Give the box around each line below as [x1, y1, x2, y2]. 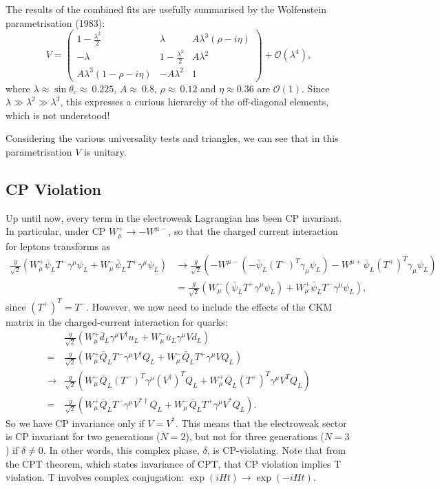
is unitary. [84, 145, 127, 159]
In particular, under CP [6, 224, 106, 238]
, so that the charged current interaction [168, 224, 338, 238]
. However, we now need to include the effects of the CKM [86, 299, 333, 313]
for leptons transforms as [6, 238, 111, 253]
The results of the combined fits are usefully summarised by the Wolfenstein [6, 2, 327, 16]
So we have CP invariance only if [6, 415, 145, 430]
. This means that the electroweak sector [176, 415, 347, 430]
